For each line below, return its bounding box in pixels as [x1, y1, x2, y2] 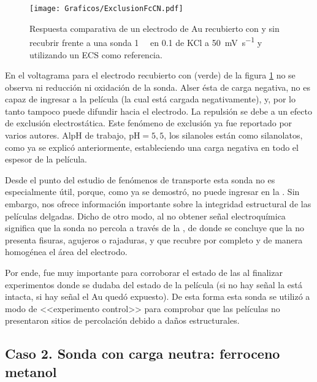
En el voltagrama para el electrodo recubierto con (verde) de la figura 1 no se [5, 69, 296, 82]
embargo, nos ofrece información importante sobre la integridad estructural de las [5, 197, 311, 210]
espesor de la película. [5, 153, 87, 166]
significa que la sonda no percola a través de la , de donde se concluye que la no [5, 221, 305, 234]
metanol [5, 362, 57, 381]
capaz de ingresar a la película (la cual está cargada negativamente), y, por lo [5, 93, 296, 105]
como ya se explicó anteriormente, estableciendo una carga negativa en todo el [5, 140, 299, 153]
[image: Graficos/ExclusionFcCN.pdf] [29, 4, 183, 13]
